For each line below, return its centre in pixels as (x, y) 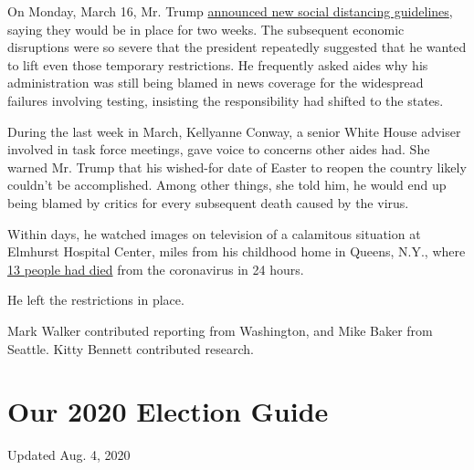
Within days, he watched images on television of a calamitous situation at (214, 233)
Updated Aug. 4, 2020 (69, 455)
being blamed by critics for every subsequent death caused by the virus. (208, 202)
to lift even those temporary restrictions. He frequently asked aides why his (218, 64)
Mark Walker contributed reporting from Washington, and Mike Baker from (220, 330)
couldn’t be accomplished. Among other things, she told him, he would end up (227, 185)
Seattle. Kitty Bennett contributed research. (131, 348)
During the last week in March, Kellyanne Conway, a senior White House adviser (234, 131)
